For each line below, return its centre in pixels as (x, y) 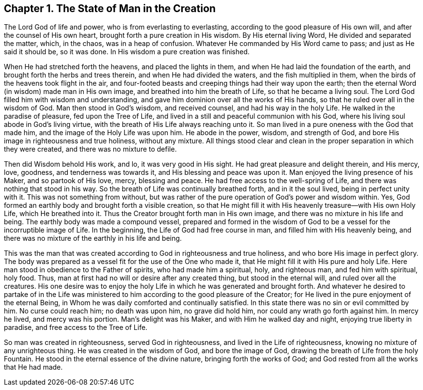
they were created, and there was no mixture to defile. (90, 149)
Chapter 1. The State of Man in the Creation (110, 8)
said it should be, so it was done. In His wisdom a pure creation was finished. (127, 52)
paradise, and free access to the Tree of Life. (76, 328)
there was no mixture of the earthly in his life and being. (93, 238)
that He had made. (33, 367)
